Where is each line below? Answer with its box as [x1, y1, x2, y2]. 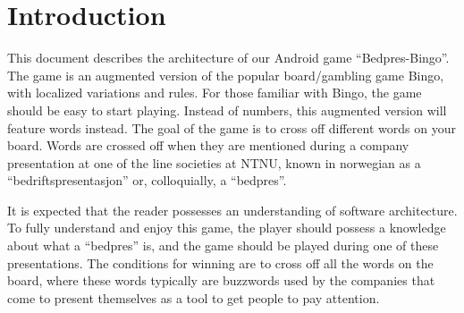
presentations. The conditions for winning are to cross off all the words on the [7, 253, 434, 272]
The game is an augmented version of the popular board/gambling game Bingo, [7, 65, 444, 84]
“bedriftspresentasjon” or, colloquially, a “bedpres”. [7, 171, 287, 190]
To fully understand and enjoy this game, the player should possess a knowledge [7, 218, 446, 237]
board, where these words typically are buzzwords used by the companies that [7, 271, 435, 290]
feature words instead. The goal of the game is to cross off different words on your [7, 118, 456, 137]
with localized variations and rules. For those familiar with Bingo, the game [7, 83, 422, 102]
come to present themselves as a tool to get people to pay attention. [7, 288, 380, 307]
